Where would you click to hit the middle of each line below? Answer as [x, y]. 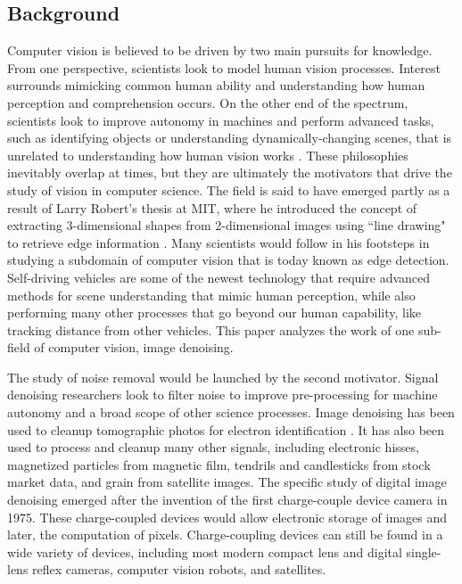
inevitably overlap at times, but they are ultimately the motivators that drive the [230, 173]
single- [424, 551]
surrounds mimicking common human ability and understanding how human [216, 85]
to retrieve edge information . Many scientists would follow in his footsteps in [219, 242]
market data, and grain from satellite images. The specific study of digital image [227, 482]
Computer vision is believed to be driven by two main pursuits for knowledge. [220, 50]
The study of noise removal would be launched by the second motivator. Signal [223, 377]
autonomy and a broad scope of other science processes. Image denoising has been [231, 412]
